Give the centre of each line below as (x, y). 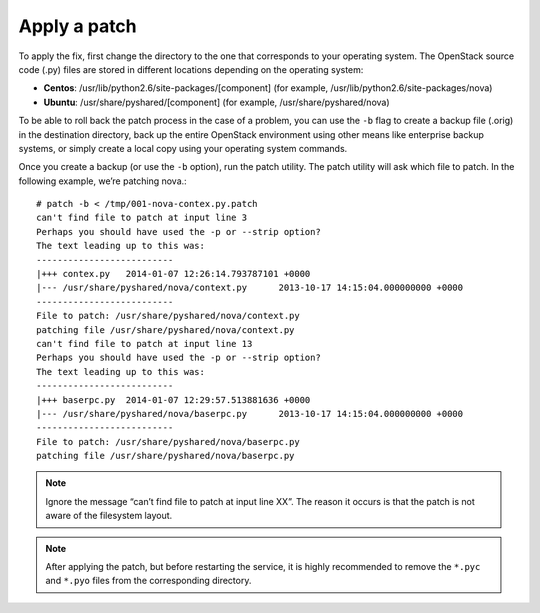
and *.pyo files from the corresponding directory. (148, 581)
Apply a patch (77, 26)
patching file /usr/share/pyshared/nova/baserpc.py (165, 456)
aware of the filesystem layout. (109, 516)
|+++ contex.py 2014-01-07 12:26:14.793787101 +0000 (173, 274)
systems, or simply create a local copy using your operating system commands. (183, 148)
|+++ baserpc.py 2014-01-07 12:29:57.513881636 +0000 (173, 399)
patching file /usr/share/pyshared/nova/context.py (165, 329)
